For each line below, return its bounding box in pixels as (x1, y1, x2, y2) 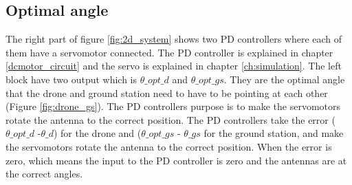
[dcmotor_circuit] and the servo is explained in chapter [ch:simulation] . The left (5, 58, 342, 73)
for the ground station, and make (203, 126, 344, 140)
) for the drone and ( (53, 126, 142, 140)
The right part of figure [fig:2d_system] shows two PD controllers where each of (5, 32, 342, 46)
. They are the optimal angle (223, 72, 345, 86)
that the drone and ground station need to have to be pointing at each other (5, 85, 328, 100)
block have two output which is (5, 72, 137, 86)
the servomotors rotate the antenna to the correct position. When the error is (5, 139, 332, 153)
